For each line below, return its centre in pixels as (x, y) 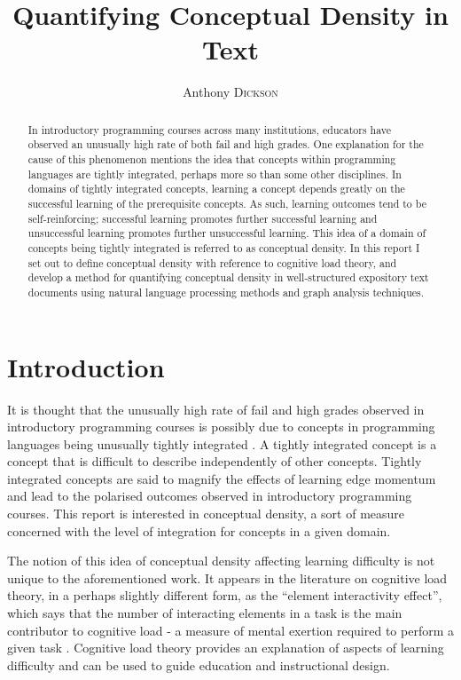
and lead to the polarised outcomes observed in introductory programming (210, 496)
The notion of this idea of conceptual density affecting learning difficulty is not (221, 561)
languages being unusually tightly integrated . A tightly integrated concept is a (222, 443)
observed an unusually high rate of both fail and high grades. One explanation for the (226, 144)
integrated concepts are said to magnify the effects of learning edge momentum (222, 478)
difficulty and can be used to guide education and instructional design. (199, 664)
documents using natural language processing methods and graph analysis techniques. (226, 292)
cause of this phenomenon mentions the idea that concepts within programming (212, 159)
